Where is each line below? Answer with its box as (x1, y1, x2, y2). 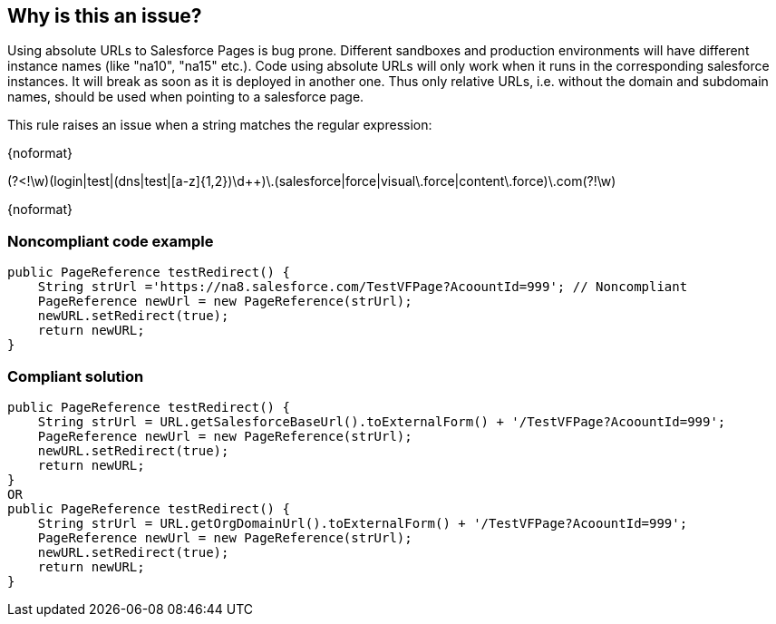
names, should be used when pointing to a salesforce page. (7, 89, 364, 105)
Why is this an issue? (7, 5, 202, 27)
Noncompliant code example (7, 231, 214, 250)
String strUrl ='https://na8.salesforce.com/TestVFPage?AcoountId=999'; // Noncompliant (37, 279, 688, 295)
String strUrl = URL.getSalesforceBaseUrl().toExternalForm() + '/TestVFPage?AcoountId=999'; (37, 414, 726, 429)
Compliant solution (7, 366, 144, 385)
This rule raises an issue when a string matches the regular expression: (7, 117, 432, 133)
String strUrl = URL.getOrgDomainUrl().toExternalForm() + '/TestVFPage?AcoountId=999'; (37, 515, 688, 531)
